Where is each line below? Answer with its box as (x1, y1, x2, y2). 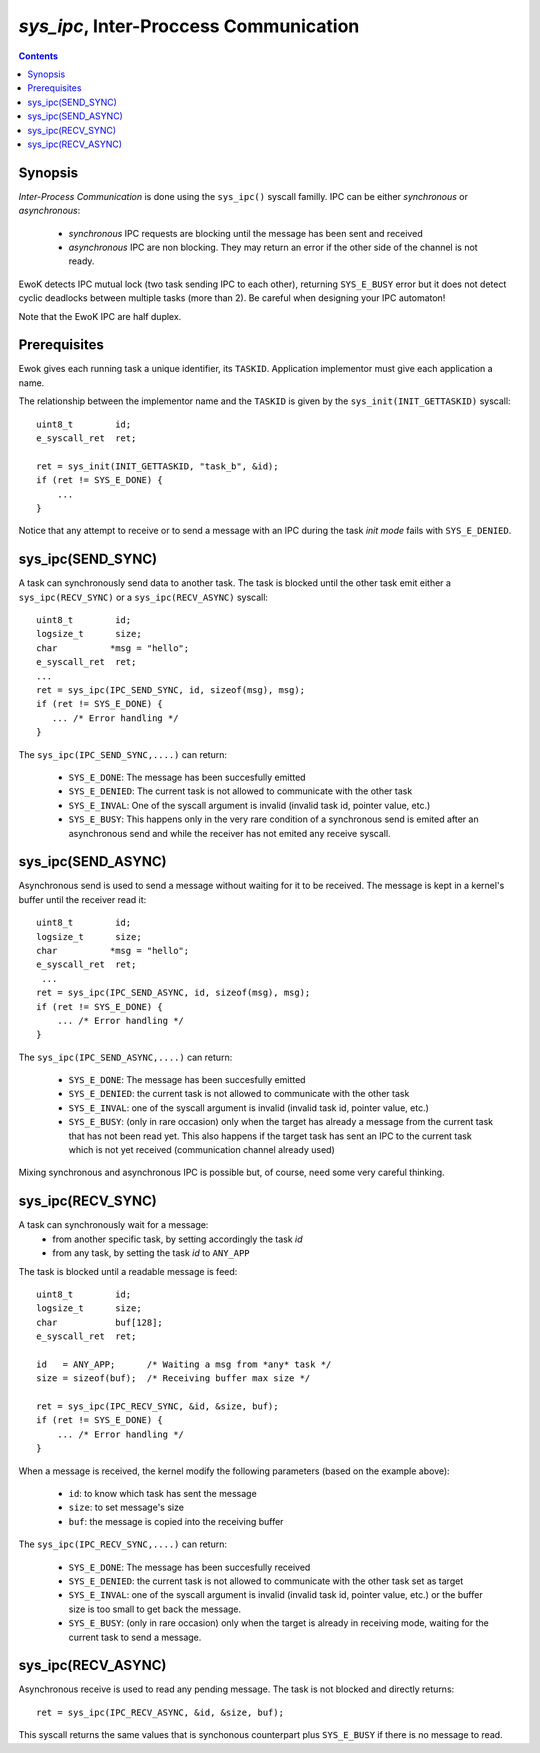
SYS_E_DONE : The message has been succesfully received (68, 1561, 311, 1573)
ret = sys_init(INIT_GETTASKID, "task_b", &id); (36, 460, 279, 472)
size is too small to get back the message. (68, 1603, 242, 1615)
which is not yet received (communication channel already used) (68, 1144, 335, 1156)
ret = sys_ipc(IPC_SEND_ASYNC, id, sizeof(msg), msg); (36, 987, 311, 999)
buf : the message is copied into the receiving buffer (68, 1515, 284, 1527)
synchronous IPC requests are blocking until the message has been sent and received (68, 227, 424, 239)
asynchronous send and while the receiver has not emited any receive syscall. (68, 827, 391, 839)
